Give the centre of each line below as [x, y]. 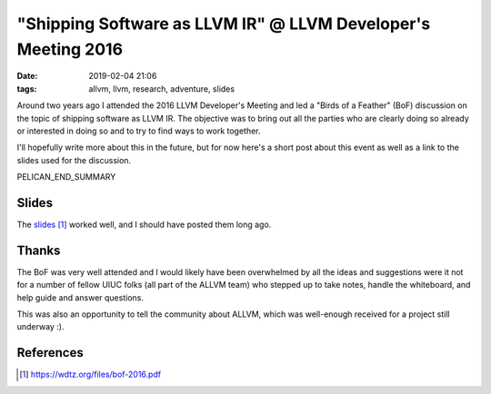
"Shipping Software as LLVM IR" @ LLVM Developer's [224, 24]
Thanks [39, 250]
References [50, 353]
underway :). [40, 327]
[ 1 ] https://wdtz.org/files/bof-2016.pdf [90, 374]
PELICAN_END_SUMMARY [66, 177]
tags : [27, 89]
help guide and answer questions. [80, 297]
